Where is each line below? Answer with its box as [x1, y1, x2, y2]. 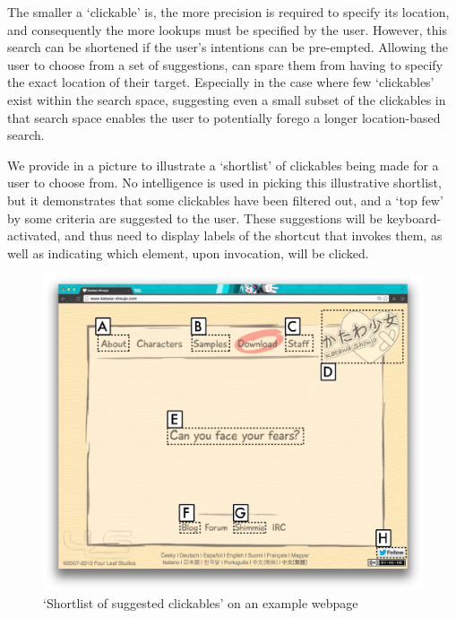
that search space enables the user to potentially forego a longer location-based [7, 108, 441, 126]
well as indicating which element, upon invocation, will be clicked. [7, 243, 369, 262]
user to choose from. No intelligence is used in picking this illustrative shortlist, [7, 173, 442, 192]
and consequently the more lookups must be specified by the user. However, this [7, 20, 447, 39]
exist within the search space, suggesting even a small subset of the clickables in [7, 90, 446, 109]
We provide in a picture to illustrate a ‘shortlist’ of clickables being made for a [7, 155, 439, 174]
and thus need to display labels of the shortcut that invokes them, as [65, 226, 443, 245]
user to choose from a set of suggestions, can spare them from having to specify [7, 55, 443, 74]
